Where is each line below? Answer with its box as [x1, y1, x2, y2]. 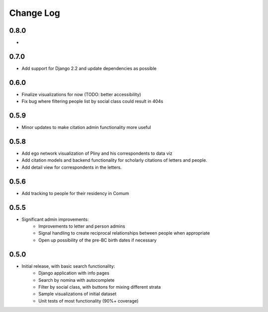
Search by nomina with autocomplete [38, 277, 115, 283]
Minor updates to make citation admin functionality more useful [21, 125, 151, 130]
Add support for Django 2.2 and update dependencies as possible [21, 65, 157, 71]
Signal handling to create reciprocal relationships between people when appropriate [38, 230, 210, 236]
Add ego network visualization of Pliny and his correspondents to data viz [21, 150, 173, 156]
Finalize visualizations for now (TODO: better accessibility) [21, 91, 141, 97]
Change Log [9, 7, 61, 18]
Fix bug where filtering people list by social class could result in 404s [21, 98, 163, 104]
